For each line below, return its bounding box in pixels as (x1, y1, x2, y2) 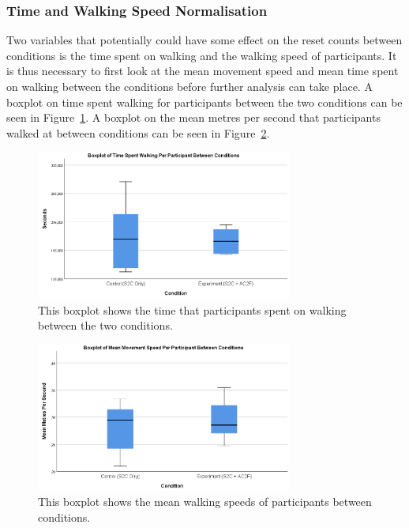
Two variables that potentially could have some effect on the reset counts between (6, 32, 403, 48)
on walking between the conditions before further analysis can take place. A (6, 78, 373, 94)
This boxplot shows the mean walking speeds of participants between (38, 493, 372, 510)
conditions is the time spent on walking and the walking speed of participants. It (6, 47, 397, 63)
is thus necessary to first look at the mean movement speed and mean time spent (6, 62, 399, 79)
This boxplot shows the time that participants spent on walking (38, 301, 347, 318)
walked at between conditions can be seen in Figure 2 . (6, 124, 270, 141)
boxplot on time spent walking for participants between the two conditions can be (6, 93, 403, 110)
